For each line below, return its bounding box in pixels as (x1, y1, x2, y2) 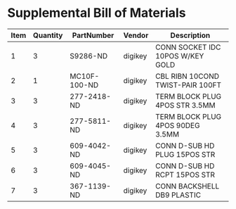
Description (170, 30, 211, 40)
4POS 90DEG (155, 120, 200, 130)
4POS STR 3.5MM (155, 100, 216, 110)
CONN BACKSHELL (155, 181, 220, 191)
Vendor (123, 30, 149, 40)
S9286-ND (70, 51, 107, 61)
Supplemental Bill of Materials (7, 5, 186, 21)
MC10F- (70, 71, 100, 81)
